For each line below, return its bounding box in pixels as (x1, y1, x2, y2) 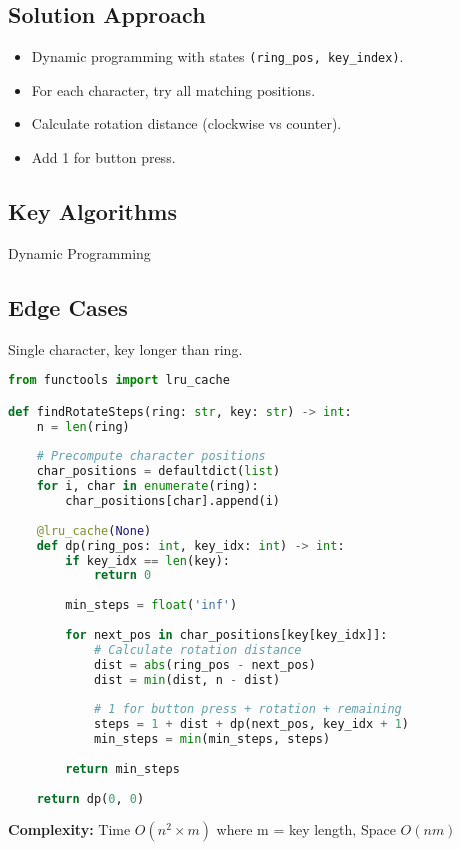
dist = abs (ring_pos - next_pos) (93, 657, 316, 672)
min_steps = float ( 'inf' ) (65, 598, 238, 613)
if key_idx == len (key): (65, 553, 230, 568)
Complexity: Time (8, 819, 131, 840)
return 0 (93, 568, 152, 583)
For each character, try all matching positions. (31, 79, 316, 100)
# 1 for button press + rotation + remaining (93, 702, 402, 717)
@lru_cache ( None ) (36, 523, 152, 538)
